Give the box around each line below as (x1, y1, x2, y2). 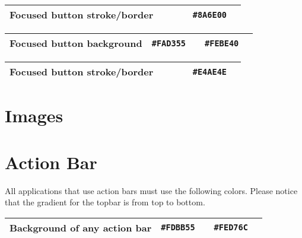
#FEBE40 (205, 38, 239, 48)
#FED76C (214, 223, 248, 233)
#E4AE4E (192, 66, 227, 77)
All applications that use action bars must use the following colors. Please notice (5, 184, 298, 196)
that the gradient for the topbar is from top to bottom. (5, 196, 205, 208)
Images (5, 103, 63, 128)
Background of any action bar (9, 220, 152, 234)
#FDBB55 (161, 223, 195, 233)
